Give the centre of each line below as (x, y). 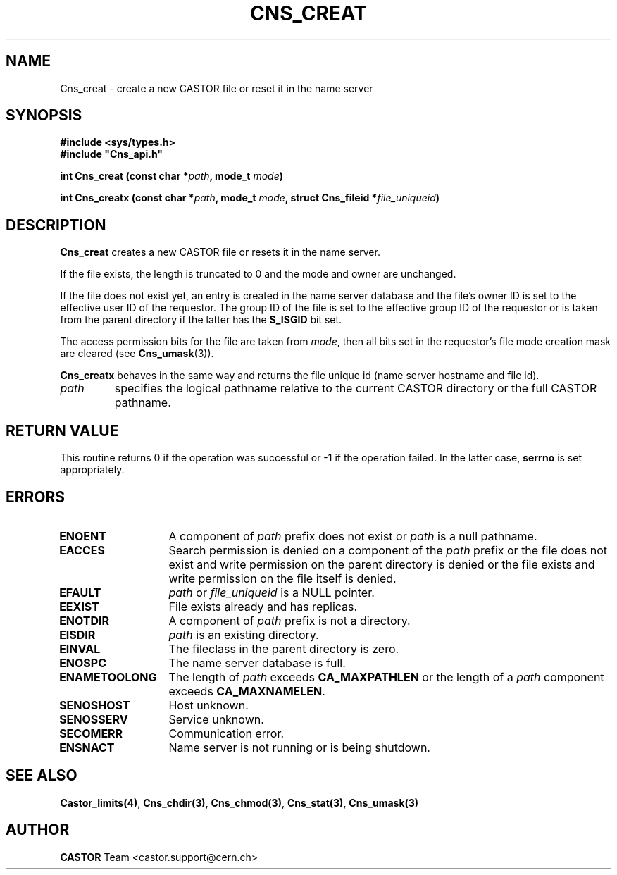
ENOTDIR (85, 620)
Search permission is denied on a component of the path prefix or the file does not (388, 550)
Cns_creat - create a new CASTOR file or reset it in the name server (217, 88)
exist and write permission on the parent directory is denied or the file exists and (382, 564)
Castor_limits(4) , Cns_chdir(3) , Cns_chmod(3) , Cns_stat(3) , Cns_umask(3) (239, 802)
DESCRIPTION (56, 225)
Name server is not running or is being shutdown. (299, 747)
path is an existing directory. (244, 634)
